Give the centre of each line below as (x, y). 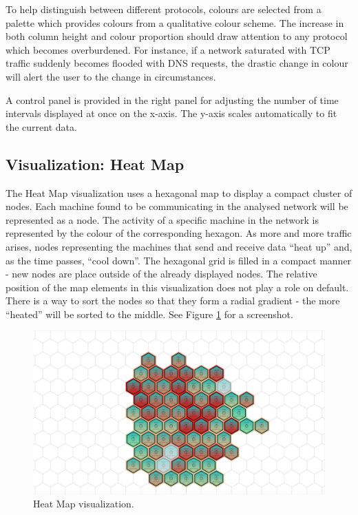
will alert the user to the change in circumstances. (111, 76)
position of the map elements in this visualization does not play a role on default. (177, 287)
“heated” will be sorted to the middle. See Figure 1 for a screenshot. (149, 314)
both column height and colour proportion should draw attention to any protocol (177, 36)
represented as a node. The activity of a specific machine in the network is (162, 219)
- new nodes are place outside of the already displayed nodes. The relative (161, 274)
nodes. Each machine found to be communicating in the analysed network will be (177, 206)
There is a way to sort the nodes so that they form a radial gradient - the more (173, 301)
